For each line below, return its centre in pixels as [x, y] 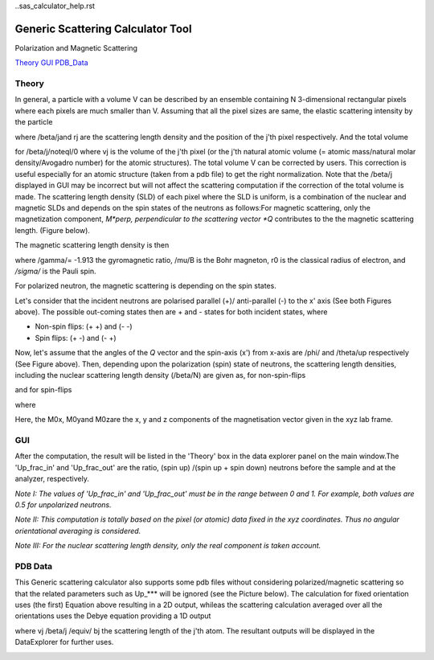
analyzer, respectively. [52, 479]
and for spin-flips [43, 390]
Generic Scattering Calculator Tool [103, 29]
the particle [34, 122]
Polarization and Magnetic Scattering [76, 47]
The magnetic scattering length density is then [92, 245]
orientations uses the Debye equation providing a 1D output [113, 616]
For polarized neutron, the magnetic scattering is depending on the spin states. [145, 286]
